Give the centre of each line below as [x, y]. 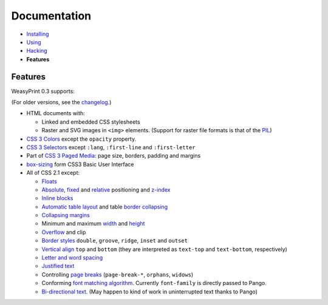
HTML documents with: [56, 113]
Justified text [58, 266]
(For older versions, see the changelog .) [61, 102]
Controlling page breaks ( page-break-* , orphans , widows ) [118, 274]
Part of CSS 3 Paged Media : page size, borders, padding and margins [114, 156]
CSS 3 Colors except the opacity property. [81, 139]
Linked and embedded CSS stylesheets [91, 122]
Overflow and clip [64, 232]
